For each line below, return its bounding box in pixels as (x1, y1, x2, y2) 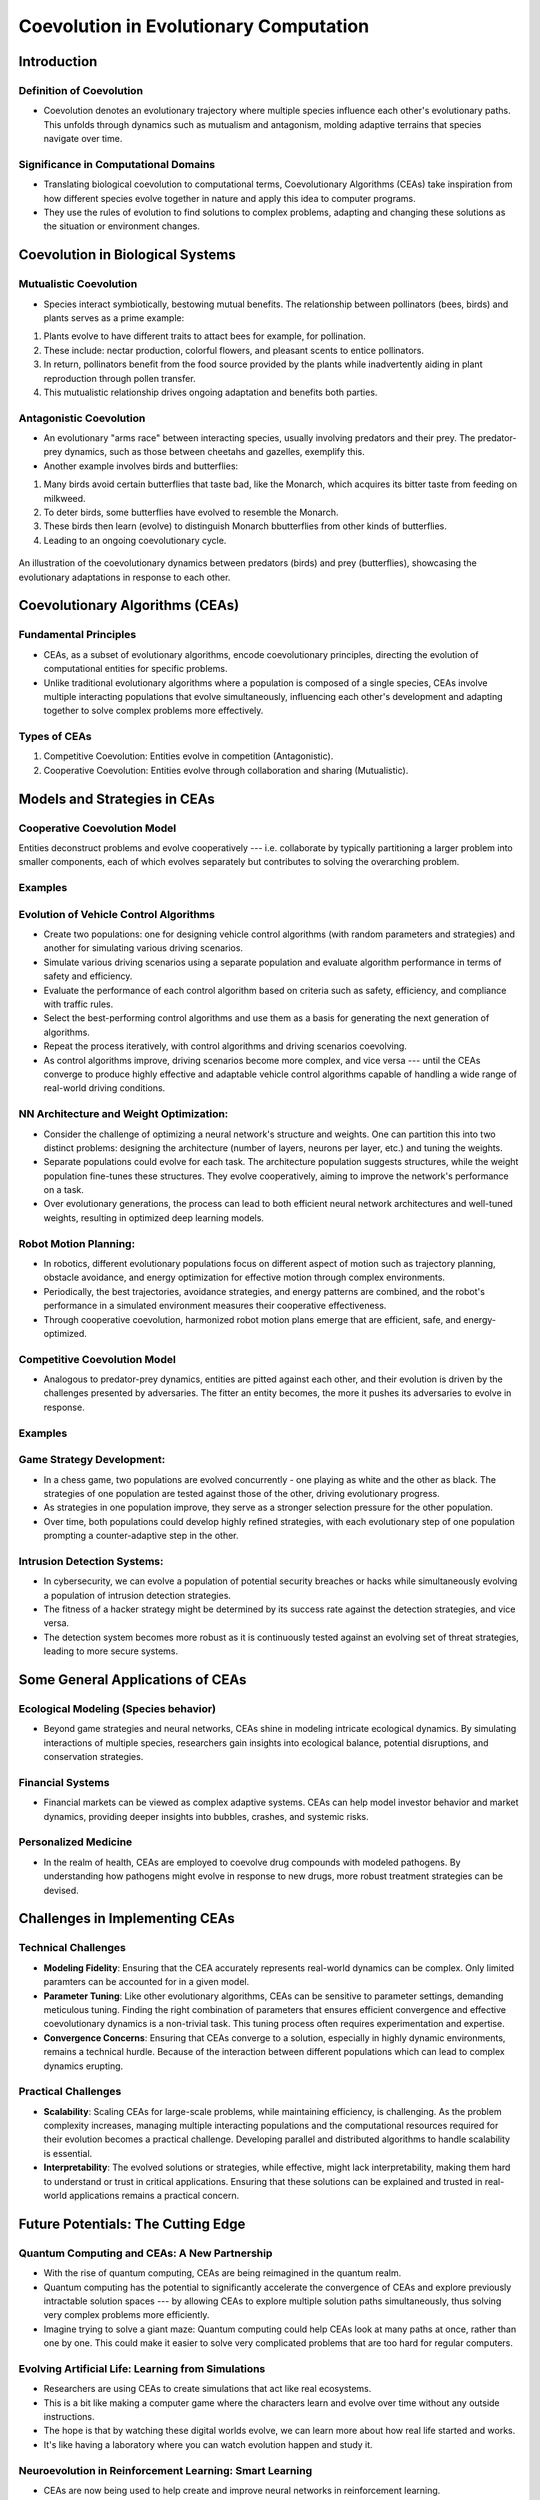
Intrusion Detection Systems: (18, 1554, 164, 1568)
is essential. (43, 2147, 93, 2159)
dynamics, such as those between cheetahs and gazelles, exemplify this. (64, 446, 365, 458)
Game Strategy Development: (18, 1453, 166, 1467)
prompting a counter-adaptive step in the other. (43, 1530, 239, 1542)
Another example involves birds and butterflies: (43, 460, 239, 472)
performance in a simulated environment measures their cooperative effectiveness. (43, 1300, 387, 1312)
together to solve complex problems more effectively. (43, 705, 264, 717)
